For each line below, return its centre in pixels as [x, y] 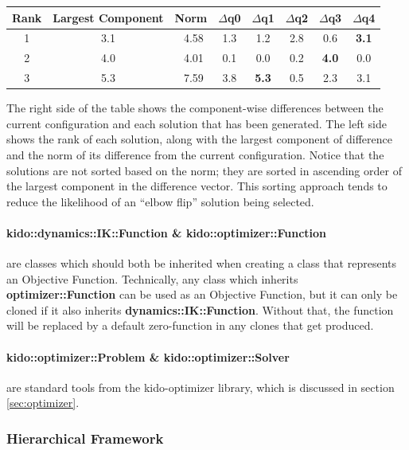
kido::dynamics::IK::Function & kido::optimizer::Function [167, 232]
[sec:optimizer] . [43, 403]
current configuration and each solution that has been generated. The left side [197, 123]
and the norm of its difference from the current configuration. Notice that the [195, 154]
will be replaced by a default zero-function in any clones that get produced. [190, 325]
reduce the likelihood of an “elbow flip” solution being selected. [160, 201]
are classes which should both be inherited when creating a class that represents [201, 263]
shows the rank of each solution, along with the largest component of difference [199, 139]
